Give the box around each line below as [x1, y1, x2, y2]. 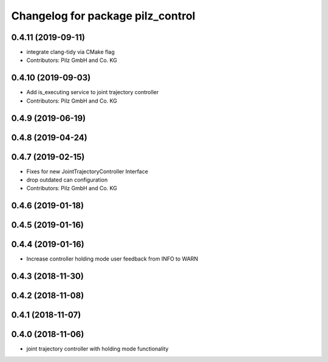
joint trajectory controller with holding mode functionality [26, 345, 169, 352]
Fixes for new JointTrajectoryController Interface [26, 168, 148, 175]
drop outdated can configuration [26, 176, 108, 183]
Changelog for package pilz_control [11, 9, 196, 22]
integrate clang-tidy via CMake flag [26, 49, 115, 56]
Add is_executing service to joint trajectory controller [26, 89, 159, 96]
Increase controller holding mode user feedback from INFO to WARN [26, 255, 199, 262]
